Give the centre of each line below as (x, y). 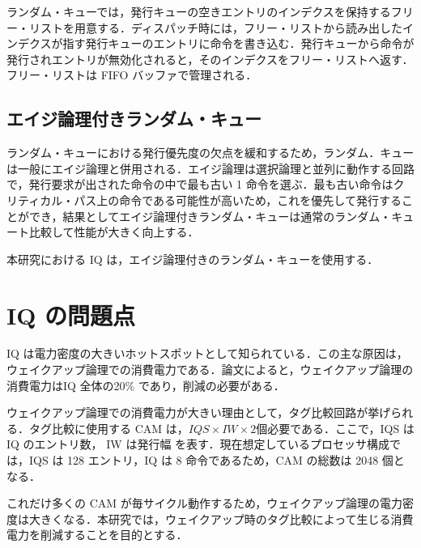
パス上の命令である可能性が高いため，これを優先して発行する (238, 200)
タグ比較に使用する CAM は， (108, 428)
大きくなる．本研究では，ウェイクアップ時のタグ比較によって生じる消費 (221, 518)
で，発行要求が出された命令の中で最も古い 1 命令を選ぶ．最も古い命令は (200, 184)
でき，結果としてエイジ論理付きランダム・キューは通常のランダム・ (210, 216)
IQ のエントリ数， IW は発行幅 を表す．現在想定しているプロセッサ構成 (198, 444)
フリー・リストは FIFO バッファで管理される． (132, 75)
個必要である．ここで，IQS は (335, 428)
